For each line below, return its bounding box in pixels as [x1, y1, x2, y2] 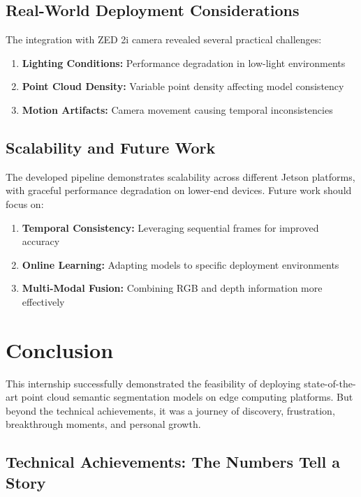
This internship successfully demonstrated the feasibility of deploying [6, 376, 301, 390]
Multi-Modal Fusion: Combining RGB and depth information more [22, 281, 323, 295]
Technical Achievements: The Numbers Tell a [6, 451, 341, 473]
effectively [22, 294, 65, 309]
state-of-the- [304, 376, 356, 390]
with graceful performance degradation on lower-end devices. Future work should [6, 183, 352, 198]
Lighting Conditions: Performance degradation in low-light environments [22, 55, 346, 70]
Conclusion [6, 335, 114, 364]
